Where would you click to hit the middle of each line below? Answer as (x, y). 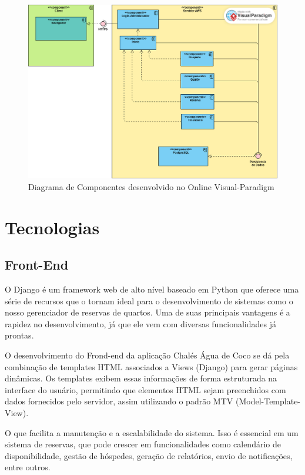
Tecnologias (52, 227)
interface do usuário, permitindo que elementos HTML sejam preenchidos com (145, 389)
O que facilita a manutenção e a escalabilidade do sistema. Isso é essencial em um (152, 432)
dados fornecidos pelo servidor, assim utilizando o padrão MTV (119, 401)
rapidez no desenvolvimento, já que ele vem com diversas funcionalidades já (140, 323)
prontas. (19, 335)
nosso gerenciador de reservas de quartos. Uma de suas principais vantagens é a (148, 312)
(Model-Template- (268, 401)
